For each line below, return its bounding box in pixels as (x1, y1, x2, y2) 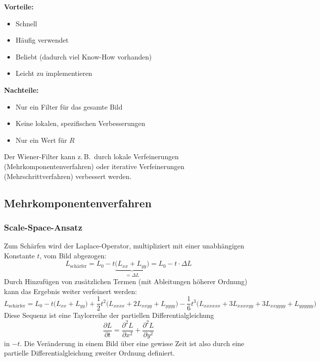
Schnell (15, 18, 37, 28)
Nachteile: (4, 84, 39, 95)
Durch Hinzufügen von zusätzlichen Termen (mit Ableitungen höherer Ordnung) (4, 276, 248, 287)
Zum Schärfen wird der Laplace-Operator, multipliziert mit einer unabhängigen (4, 241, 244, 251)
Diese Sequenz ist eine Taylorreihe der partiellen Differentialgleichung (4, 310, 214, 320)
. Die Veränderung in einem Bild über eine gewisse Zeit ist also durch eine (20, 338, 244, 348)
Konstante (4, 250, 35, 260)
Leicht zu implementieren (15, 68, 92, 78)
